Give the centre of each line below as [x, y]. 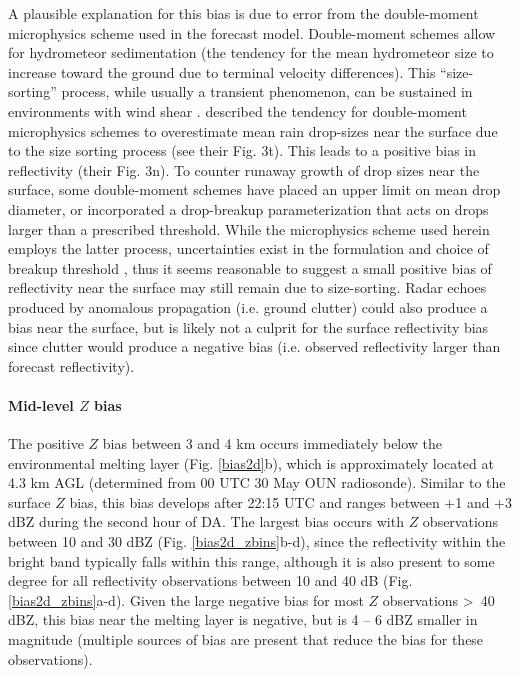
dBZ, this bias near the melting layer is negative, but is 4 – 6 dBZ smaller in [243, 619]
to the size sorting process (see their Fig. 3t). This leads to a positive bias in [242, 150]
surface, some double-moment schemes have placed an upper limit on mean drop [254, 189]
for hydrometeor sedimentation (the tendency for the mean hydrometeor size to [251, 52]
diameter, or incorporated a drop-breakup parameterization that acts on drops [248, 208]
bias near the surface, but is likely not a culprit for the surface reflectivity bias [248, 326]
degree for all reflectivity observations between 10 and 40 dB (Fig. [210, 580]
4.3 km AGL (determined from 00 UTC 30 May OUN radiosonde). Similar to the [257, 482]
